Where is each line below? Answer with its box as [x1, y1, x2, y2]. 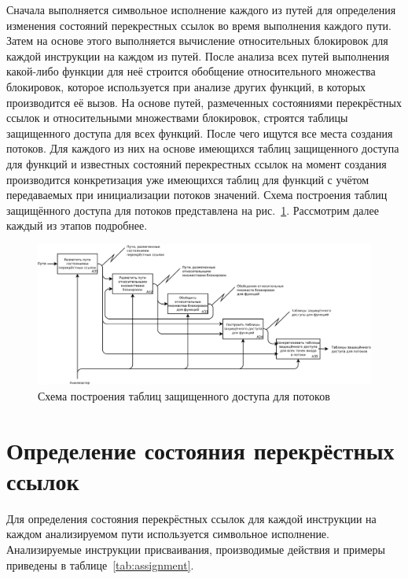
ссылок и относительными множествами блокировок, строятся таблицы [6, 109, 348, 126]
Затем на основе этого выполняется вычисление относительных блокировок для [6, 32, 388, 49]
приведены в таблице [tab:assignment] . [6, 556, 194, 573]
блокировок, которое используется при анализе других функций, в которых [6, 78, 366, 94]
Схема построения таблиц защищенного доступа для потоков [38, 387, 330, 404]
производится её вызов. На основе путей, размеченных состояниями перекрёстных [6, 94, 402, 110]
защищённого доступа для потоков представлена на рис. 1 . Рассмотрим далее [6, 201, 380, 218]
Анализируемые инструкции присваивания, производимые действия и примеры [6, 541, 385, 558]
